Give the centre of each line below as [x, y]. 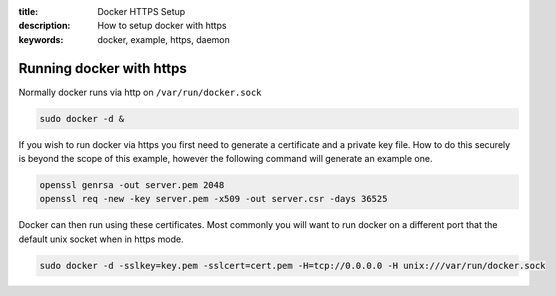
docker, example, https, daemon [163, 39]
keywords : [41, 39]
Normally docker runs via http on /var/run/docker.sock [140, 92]
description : [44, 26]
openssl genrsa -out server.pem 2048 [132, 185]
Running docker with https [102, 68]
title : [28, 11]
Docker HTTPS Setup [141, 11]
